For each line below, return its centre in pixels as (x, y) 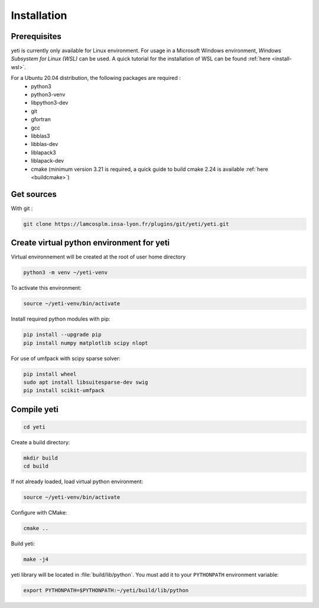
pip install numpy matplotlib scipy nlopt (86, 343)
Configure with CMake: (39, 513)
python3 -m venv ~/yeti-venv (66, 273)
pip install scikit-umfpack (64, 391)
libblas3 (40, 135)
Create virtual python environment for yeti (90, 243)
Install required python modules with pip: (61, 319)
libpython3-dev (50, 103)
